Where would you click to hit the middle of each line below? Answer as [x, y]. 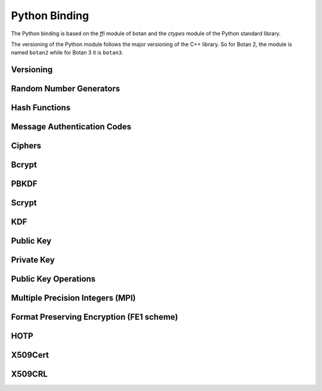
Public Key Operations [53, 279]
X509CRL [29, 374]
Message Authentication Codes [71, 127]
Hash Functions [41, 108]
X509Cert [30, 355]
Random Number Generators [66, 89]
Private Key [33, 260]
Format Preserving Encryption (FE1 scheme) [95, 317]
